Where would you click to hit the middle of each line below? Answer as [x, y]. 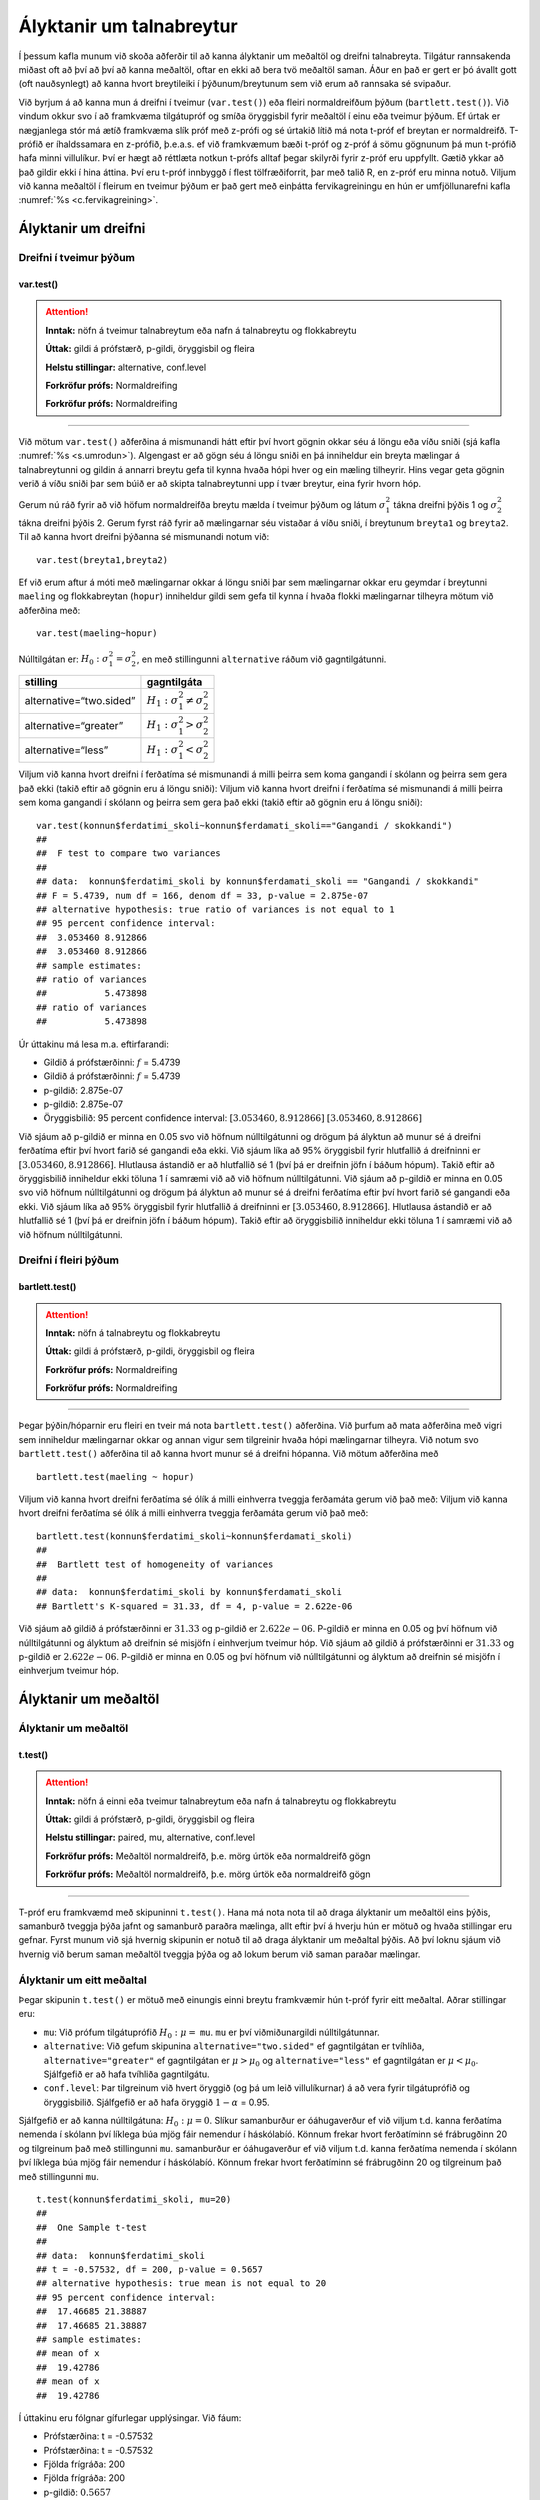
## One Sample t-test [92, 2227]
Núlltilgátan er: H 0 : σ [63, 660]
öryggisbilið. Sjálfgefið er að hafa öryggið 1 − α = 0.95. [156, 2102]
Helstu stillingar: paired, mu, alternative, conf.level [150, 1837]
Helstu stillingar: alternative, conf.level [126, 367]
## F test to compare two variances [129, 853]
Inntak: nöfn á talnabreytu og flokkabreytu [133, 1332]
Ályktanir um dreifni [82, 228]
